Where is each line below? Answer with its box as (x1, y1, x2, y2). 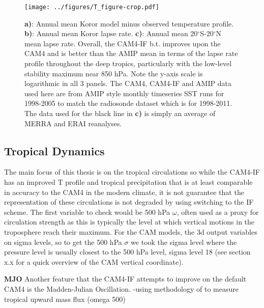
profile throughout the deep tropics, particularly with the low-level (24, 58, 232, 69)
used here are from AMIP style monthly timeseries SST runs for (24, 88, 224, 98)
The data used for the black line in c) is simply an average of (24, 108, 216, 118)
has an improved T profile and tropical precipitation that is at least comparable (4, 176, 253, 187)
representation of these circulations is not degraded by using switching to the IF (4, 197, 254, 207)
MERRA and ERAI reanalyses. (24, 118, 122, 128)
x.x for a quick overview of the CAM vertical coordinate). (4, 256, 184, 267)
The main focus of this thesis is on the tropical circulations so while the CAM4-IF (4, 166, 260, 177)
